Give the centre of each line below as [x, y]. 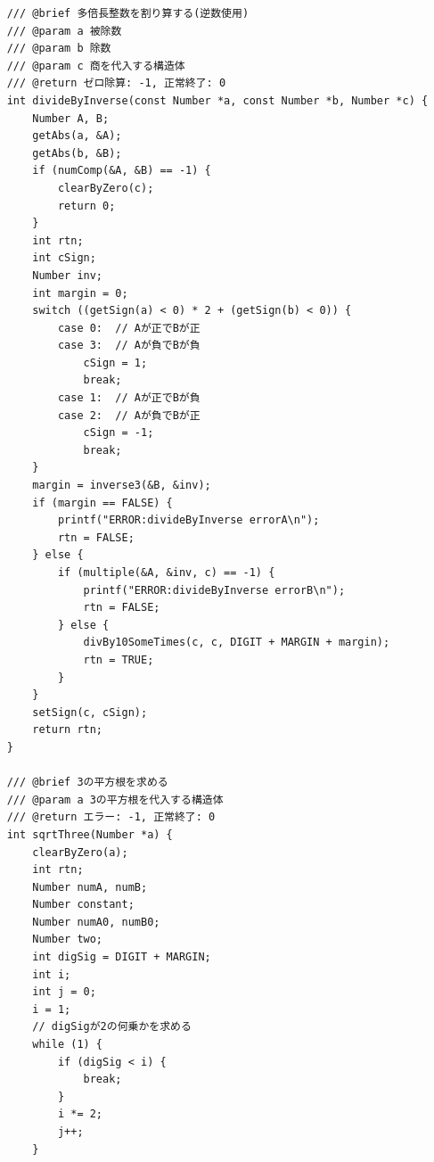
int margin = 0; [80, 293]
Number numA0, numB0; [96, 922]
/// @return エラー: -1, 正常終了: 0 [111, 817]
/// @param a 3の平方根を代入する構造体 [115, 799]
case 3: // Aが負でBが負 [129, 346]
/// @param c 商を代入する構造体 [96, 66]
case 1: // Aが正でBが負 [129, 398]
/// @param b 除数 [59, 49]
